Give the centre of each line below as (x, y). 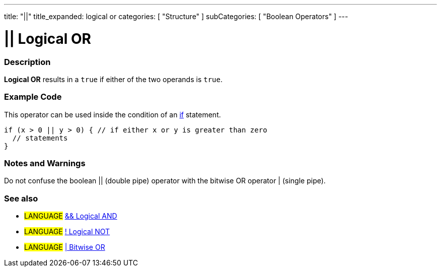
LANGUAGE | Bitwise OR (65, 247)
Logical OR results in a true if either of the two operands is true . (113, 79)
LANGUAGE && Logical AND (71, 216)
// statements (40, 138)
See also (21, 198)
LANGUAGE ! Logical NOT (67, 232)
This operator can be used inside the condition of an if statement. (113, 114)
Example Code (33, 97)
